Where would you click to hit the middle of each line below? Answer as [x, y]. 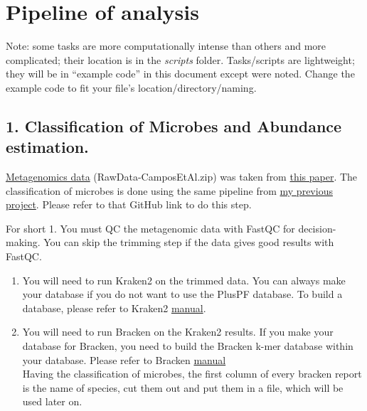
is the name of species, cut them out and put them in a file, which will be [183, 387]
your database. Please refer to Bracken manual [124, 359]
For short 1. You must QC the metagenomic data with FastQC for [150, 228]
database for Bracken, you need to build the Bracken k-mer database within [188, 346]
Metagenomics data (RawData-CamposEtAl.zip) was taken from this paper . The [182, 177]
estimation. [47, 147]
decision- [317, 228]
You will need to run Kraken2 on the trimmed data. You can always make [184, 280]
